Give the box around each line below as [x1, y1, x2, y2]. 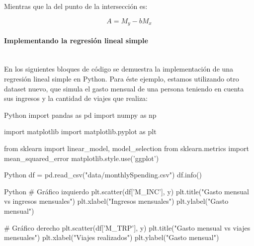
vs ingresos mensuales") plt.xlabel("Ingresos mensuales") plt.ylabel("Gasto [4, 196, 229, 206]
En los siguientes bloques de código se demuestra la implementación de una [4, 64, 234, 74]
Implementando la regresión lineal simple [4, 35, 148, 45]
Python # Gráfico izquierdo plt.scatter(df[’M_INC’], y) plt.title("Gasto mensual [4, 186, 249, 196]
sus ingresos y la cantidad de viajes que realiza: [4, 93, 148, 103]
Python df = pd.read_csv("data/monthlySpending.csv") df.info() [4, 169, 202, 180]
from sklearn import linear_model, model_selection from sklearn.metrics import [4, 143, 249, 153]
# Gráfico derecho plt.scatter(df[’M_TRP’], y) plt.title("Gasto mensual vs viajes [4, 222, 251, 233]
